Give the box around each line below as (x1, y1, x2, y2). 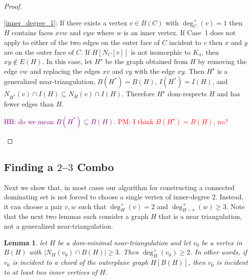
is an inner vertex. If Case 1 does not (124, 27, 236, 38)
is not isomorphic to (130, 46, 191, 57)
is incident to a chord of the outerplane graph (12, 257, 148, 267)
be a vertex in (201, 237, 242, 247)
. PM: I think (113, 116, 154, 126)
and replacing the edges (30, 65, 101, 76)
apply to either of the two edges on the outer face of (4, 37, 160, 47)
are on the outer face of (4, 46, 74, 57)
